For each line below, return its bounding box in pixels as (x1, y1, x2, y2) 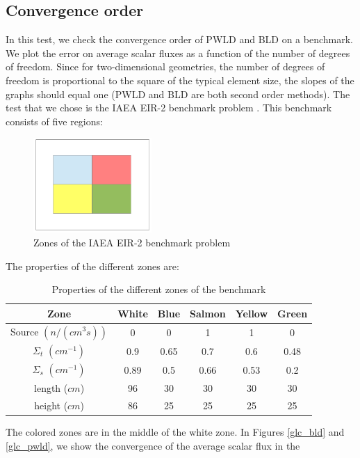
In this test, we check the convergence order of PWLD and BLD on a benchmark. (6, 32, 353, 47)
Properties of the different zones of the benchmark (51, 282, 266, 297)
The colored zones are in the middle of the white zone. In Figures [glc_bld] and (6, 425, 345, 439)
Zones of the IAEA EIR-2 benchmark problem (33, 235, 231, 249)
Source (10, 324, 39, 338)
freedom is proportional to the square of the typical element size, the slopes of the (6, 72, 354, 87)
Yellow (235, 306, 268, 320)
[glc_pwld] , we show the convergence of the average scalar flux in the (6, 438, 300, 452)
